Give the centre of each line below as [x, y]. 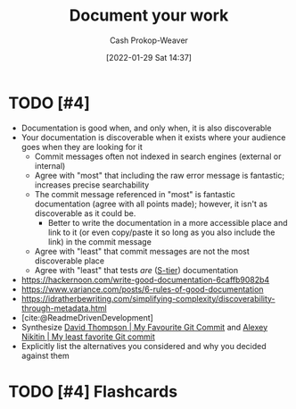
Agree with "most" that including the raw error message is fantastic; [160, 175]
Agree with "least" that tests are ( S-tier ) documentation [136, 270]
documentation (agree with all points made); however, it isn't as [151, 204]
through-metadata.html [64, 308]
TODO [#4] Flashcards [93, 392]
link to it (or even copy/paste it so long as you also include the [161, 232]
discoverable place [70, 261]
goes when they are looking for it [82, 146]
